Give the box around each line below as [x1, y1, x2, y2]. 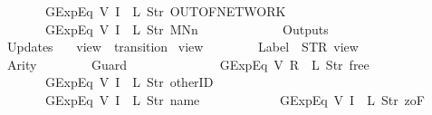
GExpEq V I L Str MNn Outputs [44, 19, 329, 38]
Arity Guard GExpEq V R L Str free [6, 54, 370, 73]
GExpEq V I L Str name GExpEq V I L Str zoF [44, 90, 425, 109]
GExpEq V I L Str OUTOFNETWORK [44, 2, 286, 20]
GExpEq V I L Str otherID [44, 72, 214, 91]
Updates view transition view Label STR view [6, 37, 359, 56]
